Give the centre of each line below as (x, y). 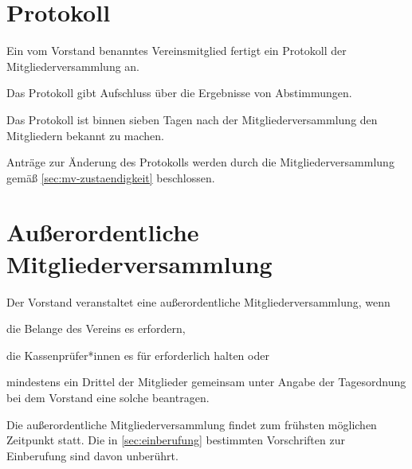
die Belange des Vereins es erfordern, (96, 328)
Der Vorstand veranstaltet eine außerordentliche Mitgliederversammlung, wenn (198, 301)
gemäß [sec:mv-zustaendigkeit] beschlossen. (111, 177)
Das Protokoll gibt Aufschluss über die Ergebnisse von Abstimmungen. (179, 93)
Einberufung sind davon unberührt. (92, 455)
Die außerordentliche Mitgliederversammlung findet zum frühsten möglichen (192, 424)
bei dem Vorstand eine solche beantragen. (108, 397)
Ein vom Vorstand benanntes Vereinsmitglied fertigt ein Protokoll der (177, 51)
